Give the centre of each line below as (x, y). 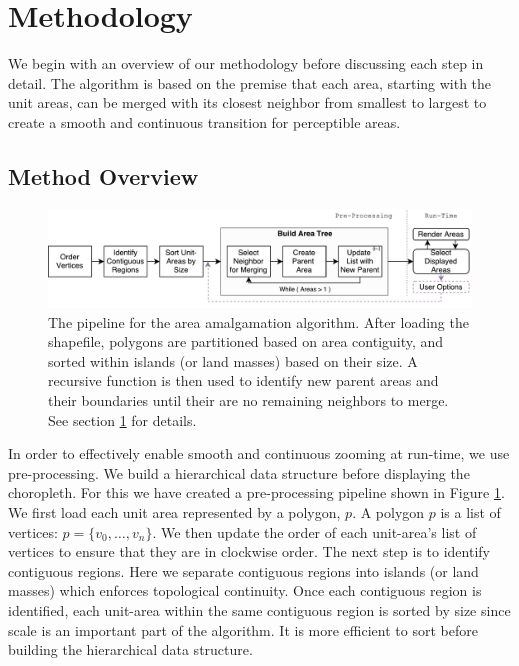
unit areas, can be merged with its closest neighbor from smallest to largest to (247, 102)
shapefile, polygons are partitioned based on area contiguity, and (246, 341)
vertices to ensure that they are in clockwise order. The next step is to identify (249, 551)
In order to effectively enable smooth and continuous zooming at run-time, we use (259, 453)
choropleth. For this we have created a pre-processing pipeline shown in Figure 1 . (256, 492)
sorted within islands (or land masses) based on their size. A (233, 360)
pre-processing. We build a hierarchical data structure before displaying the (239, 472)
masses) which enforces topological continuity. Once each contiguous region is (245, 590)
